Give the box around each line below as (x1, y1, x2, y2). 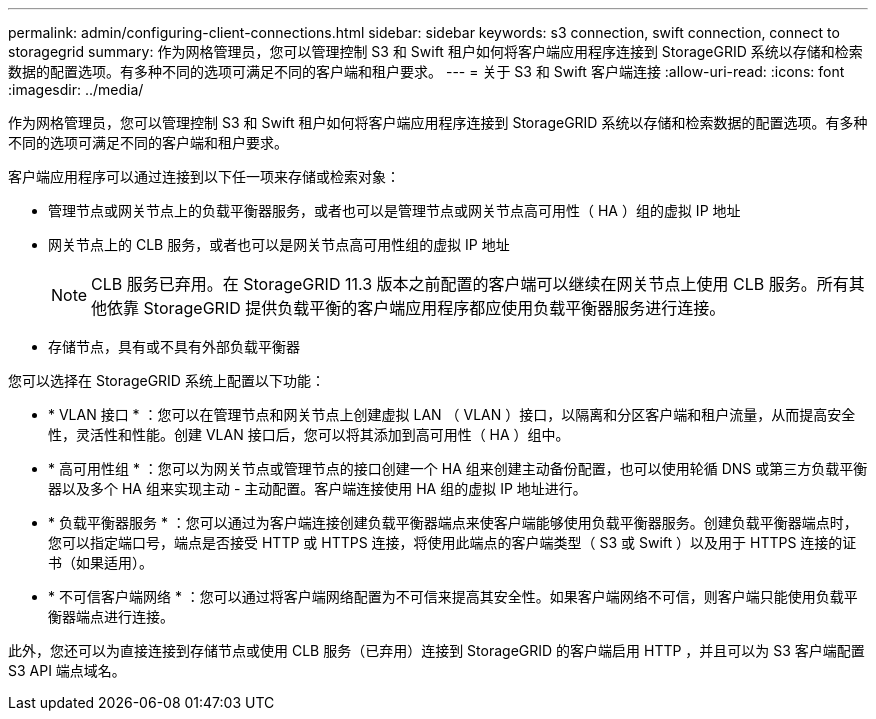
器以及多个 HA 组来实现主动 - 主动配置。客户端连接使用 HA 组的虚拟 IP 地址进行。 (48, 480, 587, 497)
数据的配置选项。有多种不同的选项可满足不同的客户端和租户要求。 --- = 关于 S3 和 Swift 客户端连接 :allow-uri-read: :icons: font (8, 63, 845, 80)
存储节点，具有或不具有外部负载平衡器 (48, 338, 300, 355)
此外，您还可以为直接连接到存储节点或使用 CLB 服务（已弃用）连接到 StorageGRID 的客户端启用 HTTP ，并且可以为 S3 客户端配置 (8, 642, 865, 659)
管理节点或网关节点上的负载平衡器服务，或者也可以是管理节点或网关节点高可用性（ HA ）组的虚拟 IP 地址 (48, 202, 741, 219)
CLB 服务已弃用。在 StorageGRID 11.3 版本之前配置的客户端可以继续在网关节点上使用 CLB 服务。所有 (91, 274, 849, 294)
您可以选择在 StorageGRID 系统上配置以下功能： (8, 372, 325, 389)
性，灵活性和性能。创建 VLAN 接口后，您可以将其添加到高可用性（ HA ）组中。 (48, 426, 570, 443)
